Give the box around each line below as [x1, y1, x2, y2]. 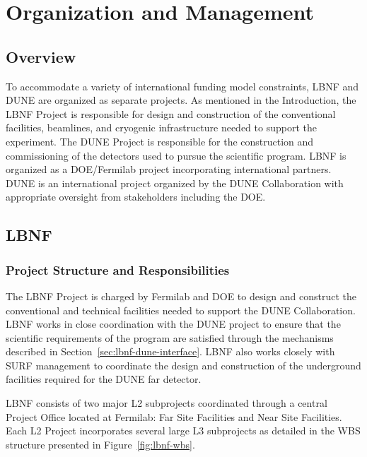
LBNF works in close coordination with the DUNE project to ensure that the [6, 316, 341, 331]
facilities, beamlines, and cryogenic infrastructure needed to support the [6, 120, 317, 135]
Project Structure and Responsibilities [6, 261, 230, 278]
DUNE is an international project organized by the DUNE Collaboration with [6, 175, 344, 190]
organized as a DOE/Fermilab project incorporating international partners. [6, 162, 332, 177]
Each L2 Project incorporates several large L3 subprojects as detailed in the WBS [6, 423, 361, 438]
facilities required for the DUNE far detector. [6, 372, 202, 386]
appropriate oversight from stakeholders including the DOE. [6, 189, 266, 204]
